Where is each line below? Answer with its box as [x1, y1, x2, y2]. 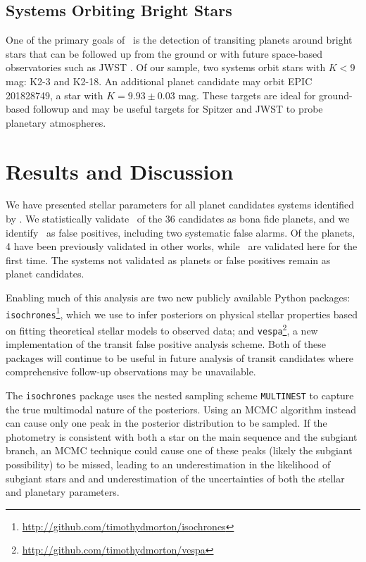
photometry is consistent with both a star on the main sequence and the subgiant [6, 429, 358, 444]
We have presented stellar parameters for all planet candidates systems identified [6, 197, 354, 212]
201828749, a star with [6, 87, 103, 102]
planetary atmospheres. [6, 115, 106, 130]
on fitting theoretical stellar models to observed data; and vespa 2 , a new [6, 320, 318, 337]
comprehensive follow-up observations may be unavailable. [6, 364, 256, 379]
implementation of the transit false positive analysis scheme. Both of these [6, 337, 326, 351]
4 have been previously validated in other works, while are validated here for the [6, 239, 358, 254]
